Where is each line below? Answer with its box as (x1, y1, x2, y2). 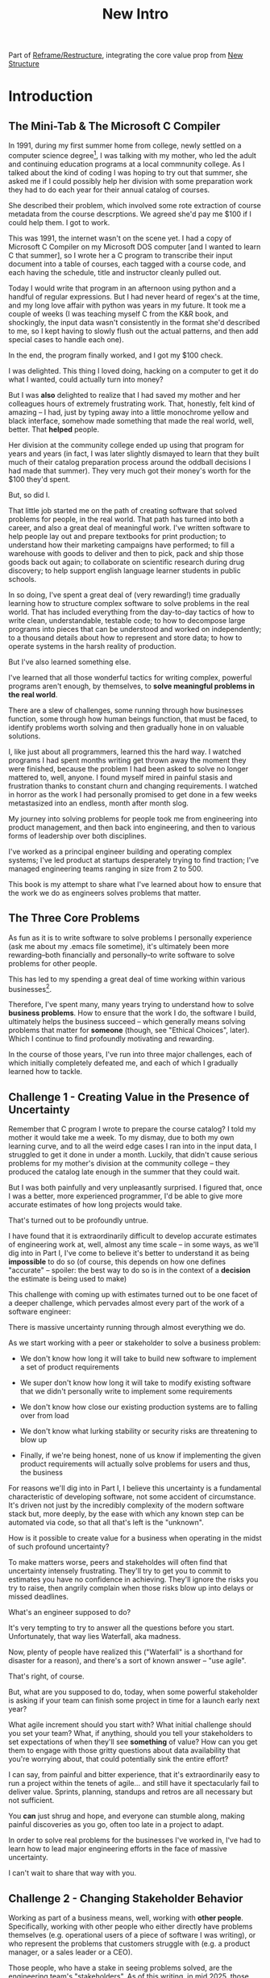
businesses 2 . (8, 982, 52, 993)
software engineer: (8, 1307, 72, 1316)
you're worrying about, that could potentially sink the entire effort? (8, 1754, 229, 1764)
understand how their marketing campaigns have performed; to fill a (8, 540, 235, 550)
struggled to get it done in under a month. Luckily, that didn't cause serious (8, 1150, 258, 1160)
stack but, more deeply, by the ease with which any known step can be (8, 1509, 244, 1519)
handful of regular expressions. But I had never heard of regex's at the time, (8, 291, 260, 301)
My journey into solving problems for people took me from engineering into (8, 813, 258, 823)
